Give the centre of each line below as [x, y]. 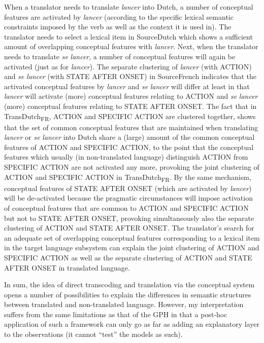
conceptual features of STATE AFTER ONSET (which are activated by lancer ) [128, 188]
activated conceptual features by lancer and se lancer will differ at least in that [127, 86]
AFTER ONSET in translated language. [67, 267]
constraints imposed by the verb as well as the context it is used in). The [118, 27]
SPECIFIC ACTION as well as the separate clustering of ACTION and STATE [128, 257]
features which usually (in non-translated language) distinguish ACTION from [126, 157]
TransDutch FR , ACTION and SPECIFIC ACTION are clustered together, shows [130, 117]
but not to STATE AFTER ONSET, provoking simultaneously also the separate [129, 218]
